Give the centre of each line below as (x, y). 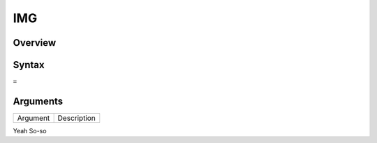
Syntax (29, 65)
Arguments (38, 101)
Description (76, 118)
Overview (35, 43)
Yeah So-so (30, 131)
